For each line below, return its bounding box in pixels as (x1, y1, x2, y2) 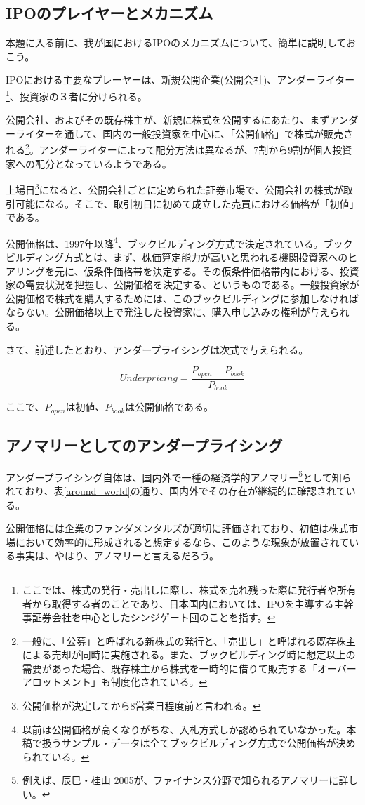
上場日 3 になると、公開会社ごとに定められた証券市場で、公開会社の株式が (6, 180, 343, 197)
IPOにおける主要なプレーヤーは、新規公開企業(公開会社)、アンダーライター (6, 72, 355, 87)
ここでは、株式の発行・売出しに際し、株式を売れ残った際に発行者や (22, 582, 337, 597)
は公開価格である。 (125, 399, 213, 414)
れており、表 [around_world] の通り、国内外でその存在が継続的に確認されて (6, 483, 346, 498)
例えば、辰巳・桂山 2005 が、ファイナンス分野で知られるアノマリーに (22, 773, 339, 787)
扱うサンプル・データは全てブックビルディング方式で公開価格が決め (41, 736, 356, 750)
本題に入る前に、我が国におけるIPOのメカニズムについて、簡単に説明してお (6, 35, 357, 50)
